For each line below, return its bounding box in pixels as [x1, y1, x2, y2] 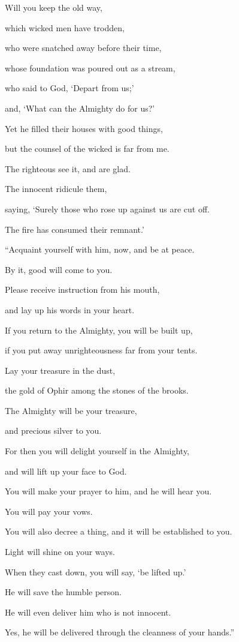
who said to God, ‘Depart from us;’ [5, 82, 134, 94]
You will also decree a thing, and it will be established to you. [5, 525, 232, 538]
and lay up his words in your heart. [5, 303, 135, 316]
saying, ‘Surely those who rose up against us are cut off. [5, 202, 210, 215]
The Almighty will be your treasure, [5, 404, 137, 416]
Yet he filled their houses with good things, [5, 122, 163, 134]
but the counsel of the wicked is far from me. [5, 142, 170, 155]
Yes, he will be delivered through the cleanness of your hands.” [5, 626, 235, 638]
